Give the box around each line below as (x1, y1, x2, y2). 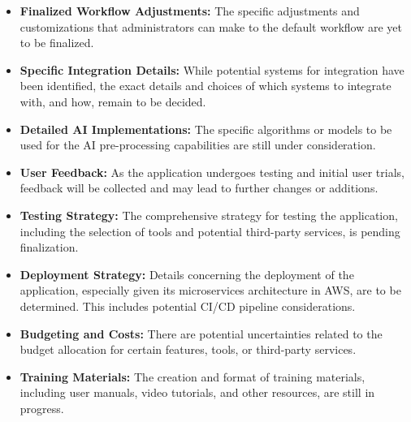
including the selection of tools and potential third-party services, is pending (19, 222, 400, 239)
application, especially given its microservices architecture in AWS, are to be (19, 282, 401, 299)
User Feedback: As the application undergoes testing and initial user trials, (19, 163, 405, 180)
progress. (19, 399, 64, 416)
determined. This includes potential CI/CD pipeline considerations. (19, 297, 356, 314)
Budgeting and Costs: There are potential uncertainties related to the (19, 325, 383, 342)
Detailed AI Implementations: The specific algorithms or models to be (19, 120, 392, 137)
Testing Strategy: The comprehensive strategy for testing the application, (19, 206, 398, 223)
